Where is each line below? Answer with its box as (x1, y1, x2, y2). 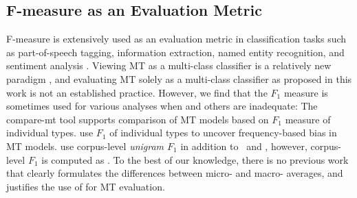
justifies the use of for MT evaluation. (6, 179, 165, 193)
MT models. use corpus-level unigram (6, 138, 164, 153)
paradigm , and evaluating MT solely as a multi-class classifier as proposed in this (6, 71, 352, 86)
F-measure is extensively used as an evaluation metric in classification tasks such (6, 32, 347, 46)
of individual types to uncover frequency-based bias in (109, 125, 337, 140)
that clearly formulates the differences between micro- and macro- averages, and (6, 166, 343, 180)
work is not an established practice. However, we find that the (6, 85, 268, 99)
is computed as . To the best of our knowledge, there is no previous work (41, 152, 349, 166)
